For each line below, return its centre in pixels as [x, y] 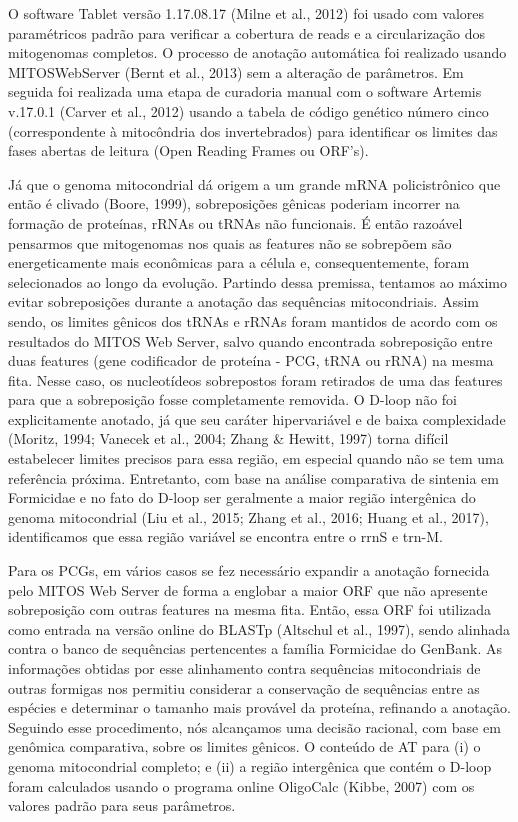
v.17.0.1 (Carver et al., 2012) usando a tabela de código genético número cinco [248, 110]
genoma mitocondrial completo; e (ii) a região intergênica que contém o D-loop [250, 765]
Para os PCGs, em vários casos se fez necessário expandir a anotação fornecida [249, 570]
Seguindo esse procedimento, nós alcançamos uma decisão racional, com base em [254, 726]
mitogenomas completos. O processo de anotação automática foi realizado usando [257, 52]
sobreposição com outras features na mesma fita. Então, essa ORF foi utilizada [250, 609]
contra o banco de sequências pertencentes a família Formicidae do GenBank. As [255, 648]
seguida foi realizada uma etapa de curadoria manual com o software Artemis [245, 91]
